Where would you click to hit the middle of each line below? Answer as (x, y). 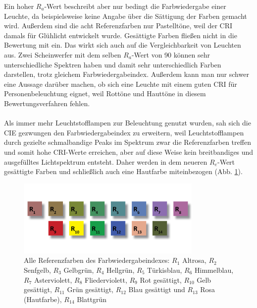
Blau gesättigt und (157, 289)
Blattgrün (92, 299)
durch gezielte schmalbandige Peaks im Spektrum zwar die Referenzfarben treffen (128, 142)
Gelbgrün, (79, 270)
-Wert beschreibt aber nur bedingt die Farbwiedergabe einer (135, 6)
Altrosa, (194, 260)
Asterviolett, (53, 279)
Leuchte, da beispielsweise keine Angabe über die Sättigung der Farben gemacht (126, 16)
